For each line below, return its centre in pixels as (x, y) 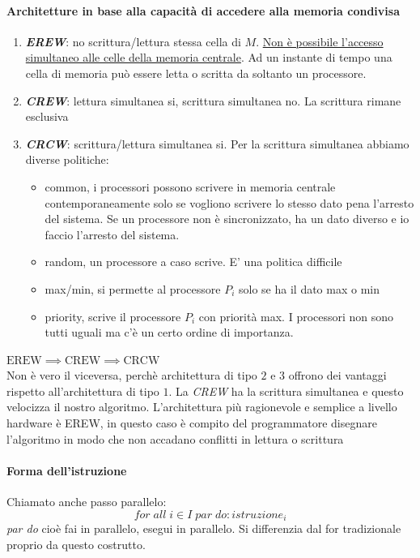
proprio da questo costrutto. (76, 544)
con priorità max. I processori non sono (296, 316)
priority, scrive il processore (113, 316)
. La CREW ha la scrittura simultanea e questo (286, 391)
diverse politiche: (67, 159)
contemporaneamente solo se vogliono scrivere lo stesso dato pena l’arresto (229, 202)
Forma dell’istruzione (67, 470)
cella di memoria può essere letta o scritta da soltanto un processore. (196, 73)
